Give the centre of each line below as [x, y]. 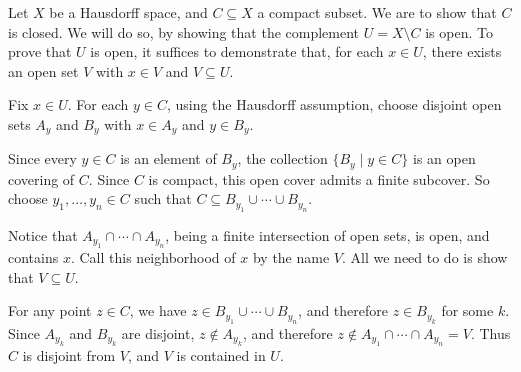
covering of [41, 178]
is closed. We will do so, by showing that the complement [184, 31]
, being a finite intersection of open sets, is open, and [327, 234]
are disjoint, [158, 332]
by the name [291, 257]
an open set [43, 70]
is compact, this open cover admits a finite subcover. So [319, 178]
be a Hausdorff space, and [128, 12]
